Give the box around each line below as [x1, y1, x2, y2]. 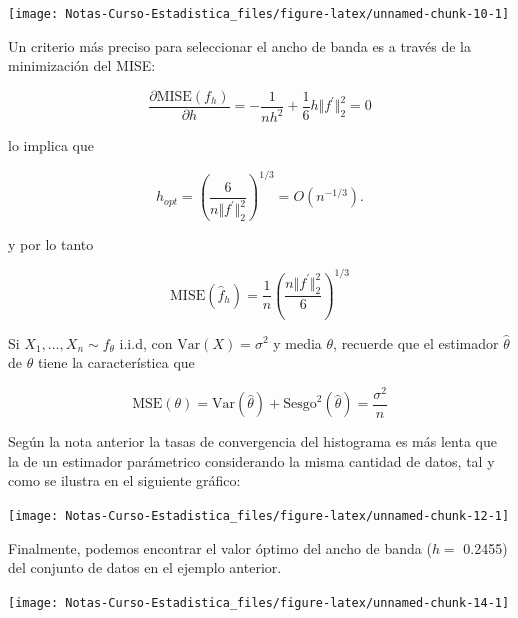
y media [273, 332, 322, 353]
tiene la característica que [37, 352, 195, 373]
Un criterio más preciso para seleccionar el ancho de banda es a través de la [8, 35, 471, 56]
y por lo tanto [8, 233, 94, 254]
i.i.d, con [119, 332, 173, 353]
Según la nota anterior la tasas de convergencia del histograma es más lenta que [8, 431, 497, 452]
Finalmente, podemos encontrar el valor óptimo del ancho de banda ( [8, 537, 432, 558]
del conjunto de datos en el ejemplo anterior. [8, 557, 282, 578]
